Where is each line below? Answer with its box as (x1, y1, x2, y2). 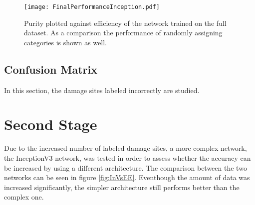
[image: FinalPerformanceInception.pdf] (24, 3, 160, 10)
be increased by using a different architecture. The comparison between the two (4, 162, 247, 173)
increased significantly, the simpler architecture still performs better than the (4, 182, 240, 192)
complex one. (4, 192, 44, 202)
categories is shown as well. (24, 37, 107, 47)
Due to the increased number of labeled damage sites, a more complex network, (4, 143, 247, 153)
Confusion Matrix (4, 61, 97, 77)
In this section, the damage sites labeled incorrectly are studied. (4, 85, 200, 95)
